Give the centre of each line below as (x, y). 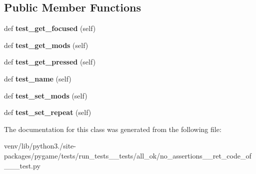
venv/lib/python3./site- (40, 146)
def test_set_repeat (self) (48, 112)
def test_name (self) (38, 78)
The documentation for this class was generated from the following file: (113, 129)
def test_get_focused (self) (50, 28)
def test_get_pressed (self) (50, 62)
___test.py (22, 165)
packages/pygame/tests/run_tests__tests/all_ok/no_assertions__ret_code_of (128, 155)
